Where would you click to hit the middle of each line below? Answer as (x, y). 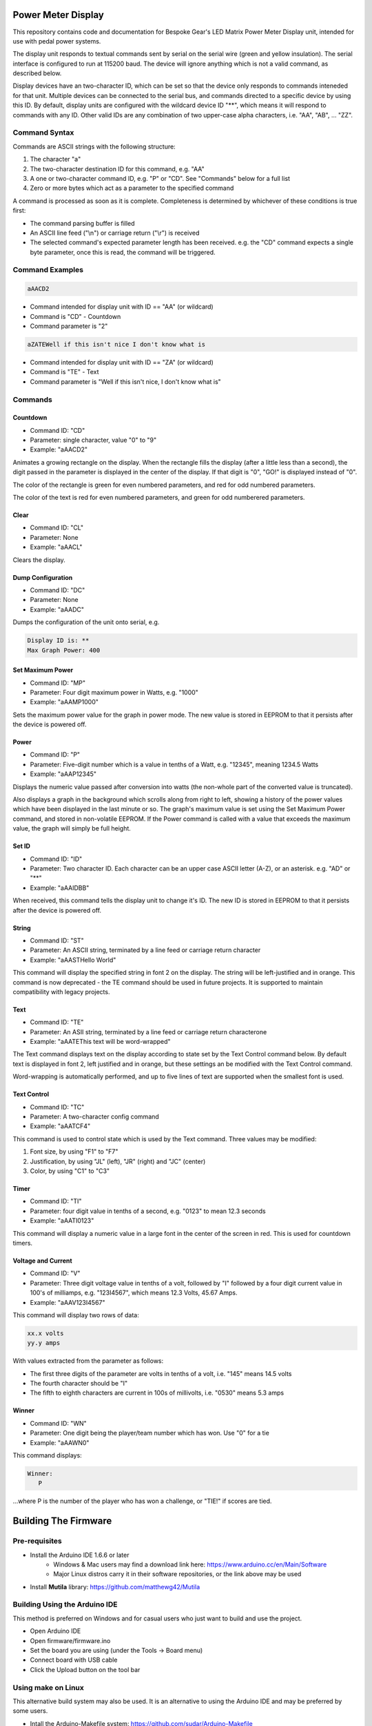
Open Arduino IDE (55, 1631)
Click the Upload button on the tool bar (85, 1669)
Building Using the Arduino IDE (65, 1604)
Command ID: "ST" (57, 940)
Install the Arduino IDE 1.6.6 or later (80, 1555)
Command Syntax (43, 133)
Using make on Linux (48, 1687)
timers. (23, 1243)
